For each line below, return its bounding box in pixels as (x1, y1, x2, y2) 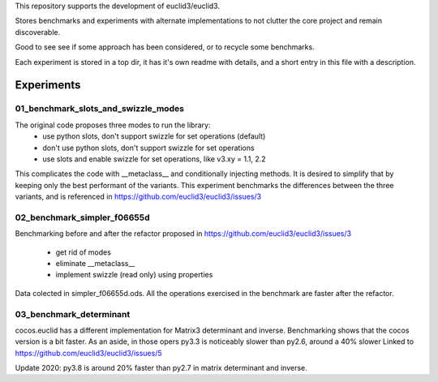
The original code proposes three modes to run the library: (15, 120, 211, 130)
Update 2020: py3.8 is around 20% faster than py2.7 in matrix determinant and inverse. (15, 363, 307, 373)
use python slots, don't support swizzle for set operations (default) (42, 131, 266, 141)
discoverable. (15, 27, 61, 36)
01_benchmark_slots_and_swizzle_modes (15, 103, 184, 114)
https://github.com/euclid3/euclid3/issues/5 (15, 348, 162, 358)
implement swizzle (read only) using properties (55, 270, 213, 280)
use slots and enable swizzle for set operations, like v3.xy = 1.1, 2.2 (42, 154, 267, 164)
